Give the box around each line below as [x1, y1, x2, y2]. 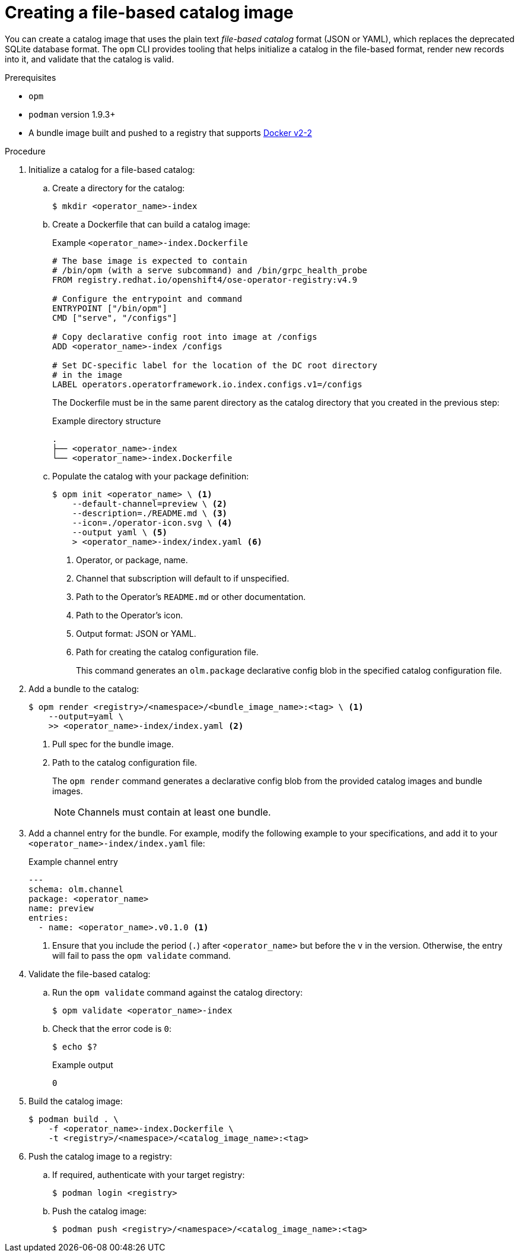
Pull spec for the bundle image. [52, 738, 174, 749]
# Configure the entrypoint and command [52, 293, 243, 304]
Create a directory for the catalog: [52, 182, 185, 193]
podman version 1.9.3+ [28, 109, 116, 119]
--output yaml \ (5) [72, 527, 167, 537]
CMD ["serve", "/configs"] [52, 312, 177, 323]
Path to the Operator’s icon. [76, 609, 183, 620]
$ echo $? [52, 1041, 97, 1051]
